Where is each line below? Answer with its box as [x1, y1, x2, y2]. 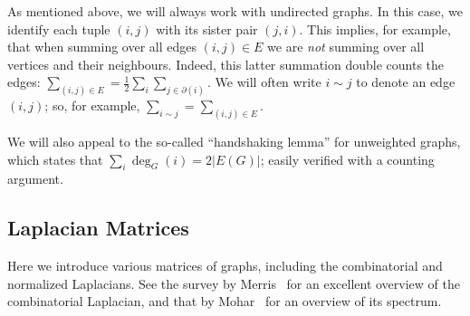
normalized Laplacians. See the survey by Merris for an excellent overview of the [7, 273, 460, 292]
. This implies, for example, [299, 19, 451, 38]
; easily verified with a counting [260, 149, 435, 168]
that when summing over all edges [7, 37, 197, 56]
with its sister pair [156, 19, 258, 38]
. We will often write [207, 72, 321, 91]
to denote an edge [356, 72, 456, 91]
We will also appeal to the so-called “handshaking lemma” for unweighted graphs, [7, 132, 461, 151]
